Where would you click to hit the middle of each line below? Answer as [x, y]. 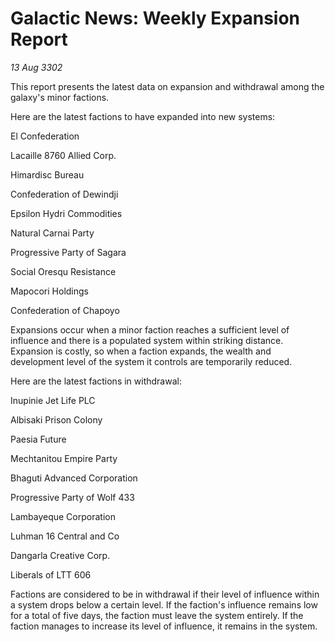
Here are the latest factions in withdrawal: [96, 381]
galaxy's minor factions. [60, 97]
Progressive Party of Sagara [68, 252]
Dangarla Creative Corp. [60, 555]
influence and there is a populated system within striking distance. [147, 340]
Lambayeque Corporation [63, 516]
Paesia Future [38, 439]
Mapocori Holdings [50, 291]
